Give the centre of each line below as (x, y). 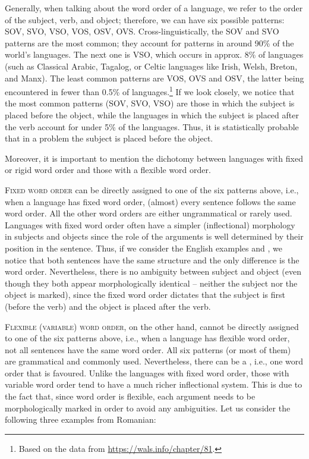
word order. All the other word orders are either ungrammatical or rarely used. (149, 213)
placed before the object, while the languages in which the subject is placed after (152, 115)
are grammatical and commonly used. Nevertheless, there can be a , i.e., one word (154, 361)
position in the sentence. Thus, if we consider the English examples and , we (144, 248)
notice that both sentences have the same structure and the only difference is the (152, 260)
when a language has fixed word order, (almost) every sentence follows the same (150, 201)
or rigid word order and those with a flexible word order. (108, 170)
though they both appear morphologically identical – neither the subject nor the (151, 283)
